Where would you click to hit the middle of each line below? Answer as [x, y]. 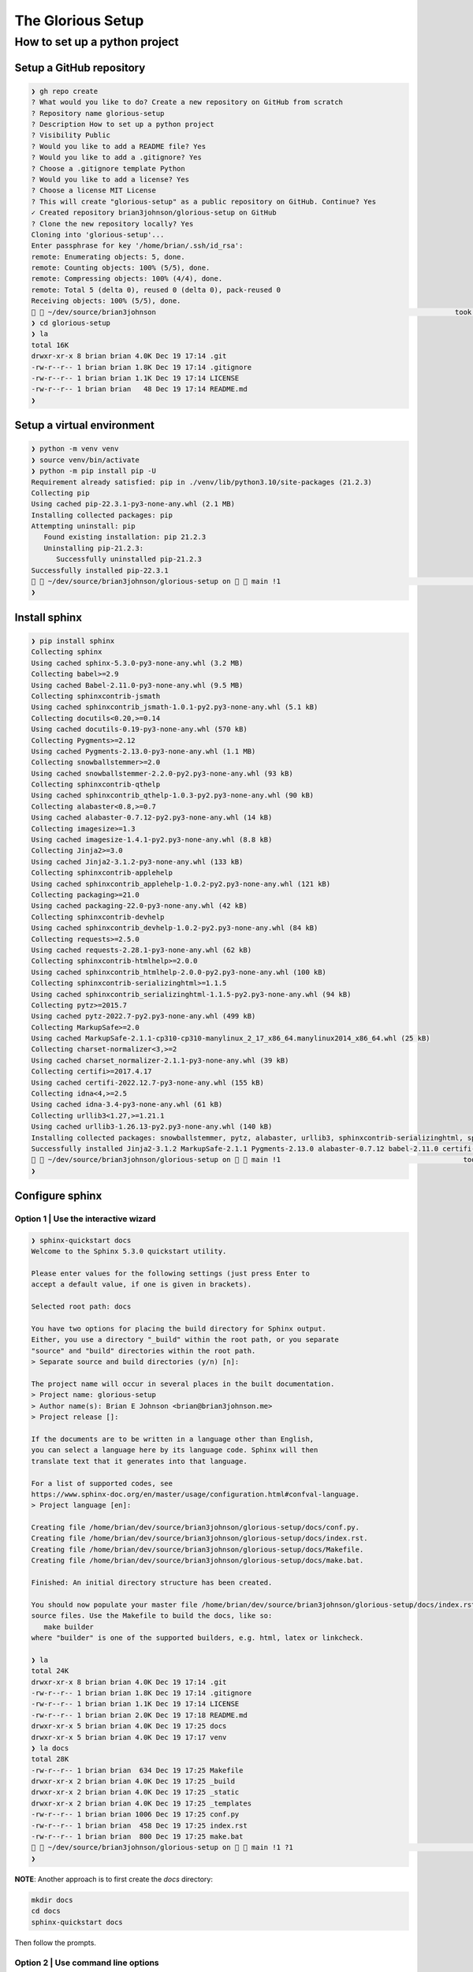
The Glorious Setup [79, 21]
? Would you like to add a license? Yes [110, 179]
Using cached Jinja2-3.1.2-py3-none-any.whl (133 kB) [137, 861]
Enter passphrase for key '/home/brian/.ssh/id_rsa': [137, 246]
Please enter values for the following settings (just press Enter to [171, 1274]
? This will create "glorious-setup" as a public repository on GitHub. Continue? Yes [204, 202]
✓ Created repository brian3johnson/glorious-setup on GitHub [154, 213]
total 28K [50, 1759]
